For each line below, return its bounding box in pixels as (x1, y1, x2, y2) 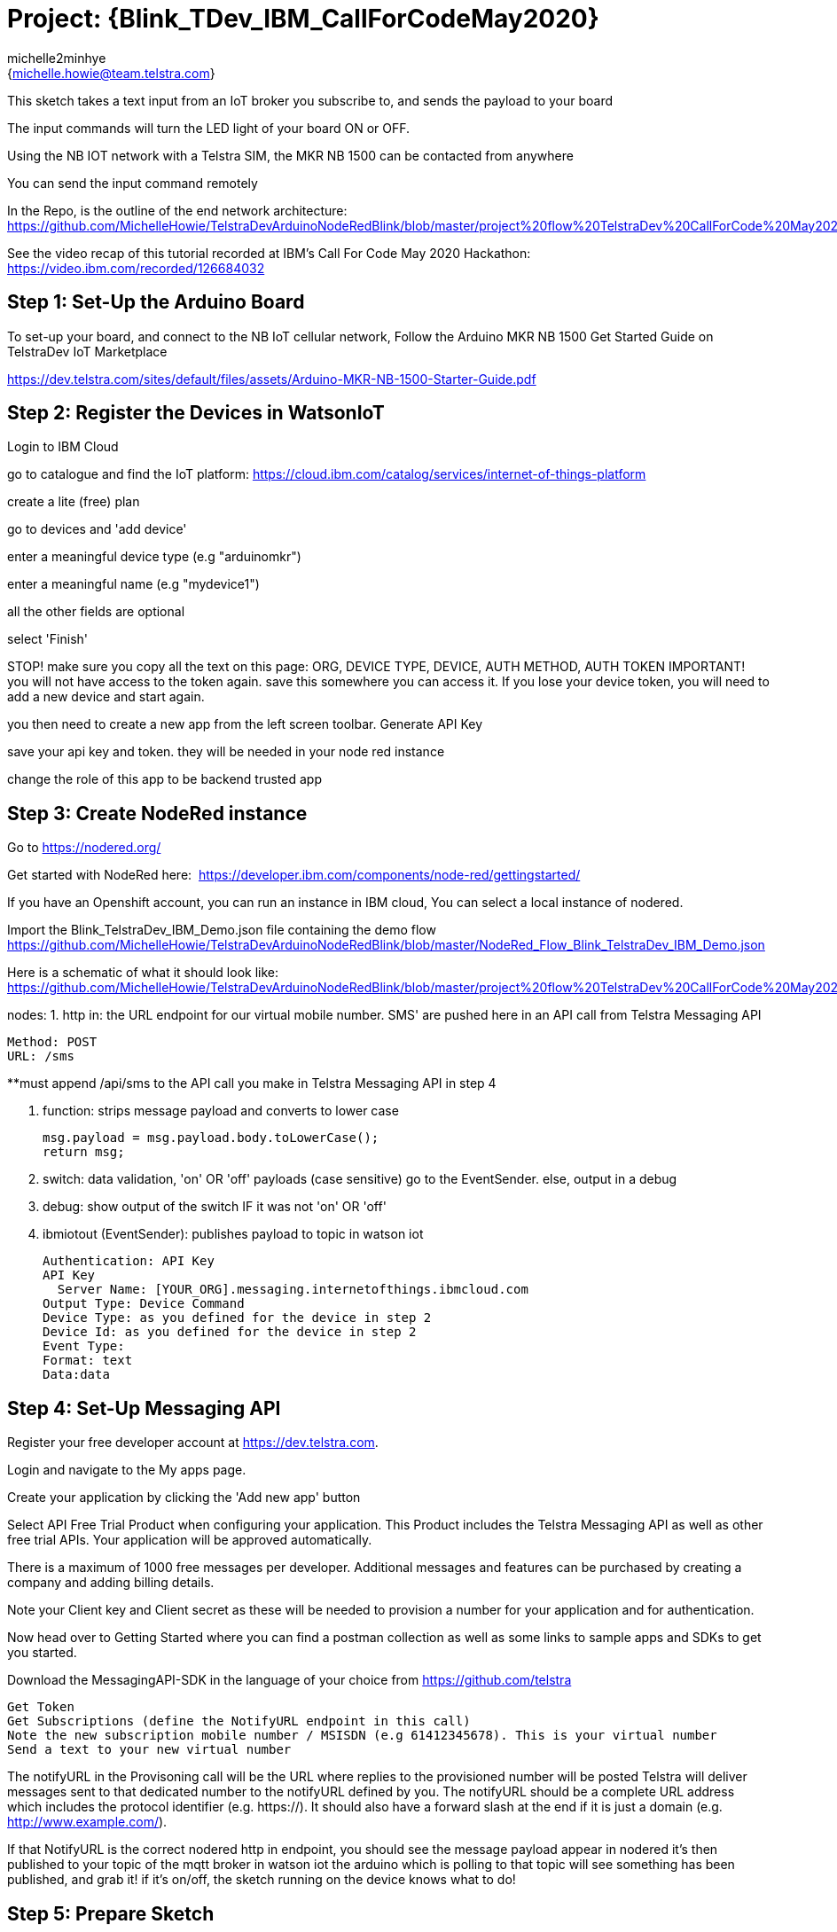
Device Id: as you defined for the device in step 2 (43, 1325, 417, 1340)
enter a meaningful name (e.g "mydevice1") (7, 576, 260, 592)
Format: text (43, 1353, 133, 1368)
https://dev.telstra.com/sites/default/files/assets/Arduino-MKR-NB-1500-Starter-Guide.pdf (7, 371, 536, 387)
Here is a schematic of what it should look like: (7, 965, 279, 981)
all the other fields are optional (7, 604, 185, 620)
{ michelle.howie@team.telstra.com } (7, 65, 215, 81)
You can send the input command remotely (7, 175, 258, 191)
